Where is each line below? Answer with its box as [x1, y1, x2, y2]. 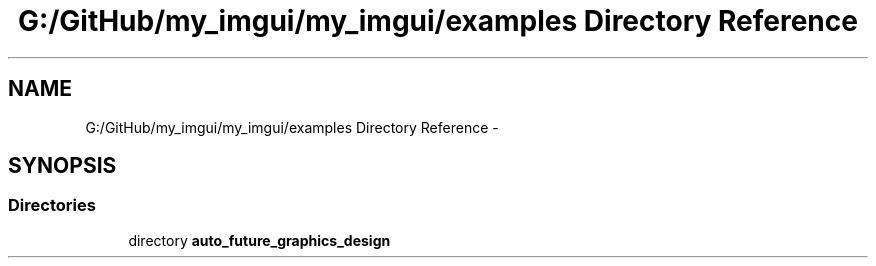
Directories [8, 195, 96, 216]
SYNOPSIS [8, 153, 117, 179]
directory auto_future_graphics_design [128, 231, 391, 249]
